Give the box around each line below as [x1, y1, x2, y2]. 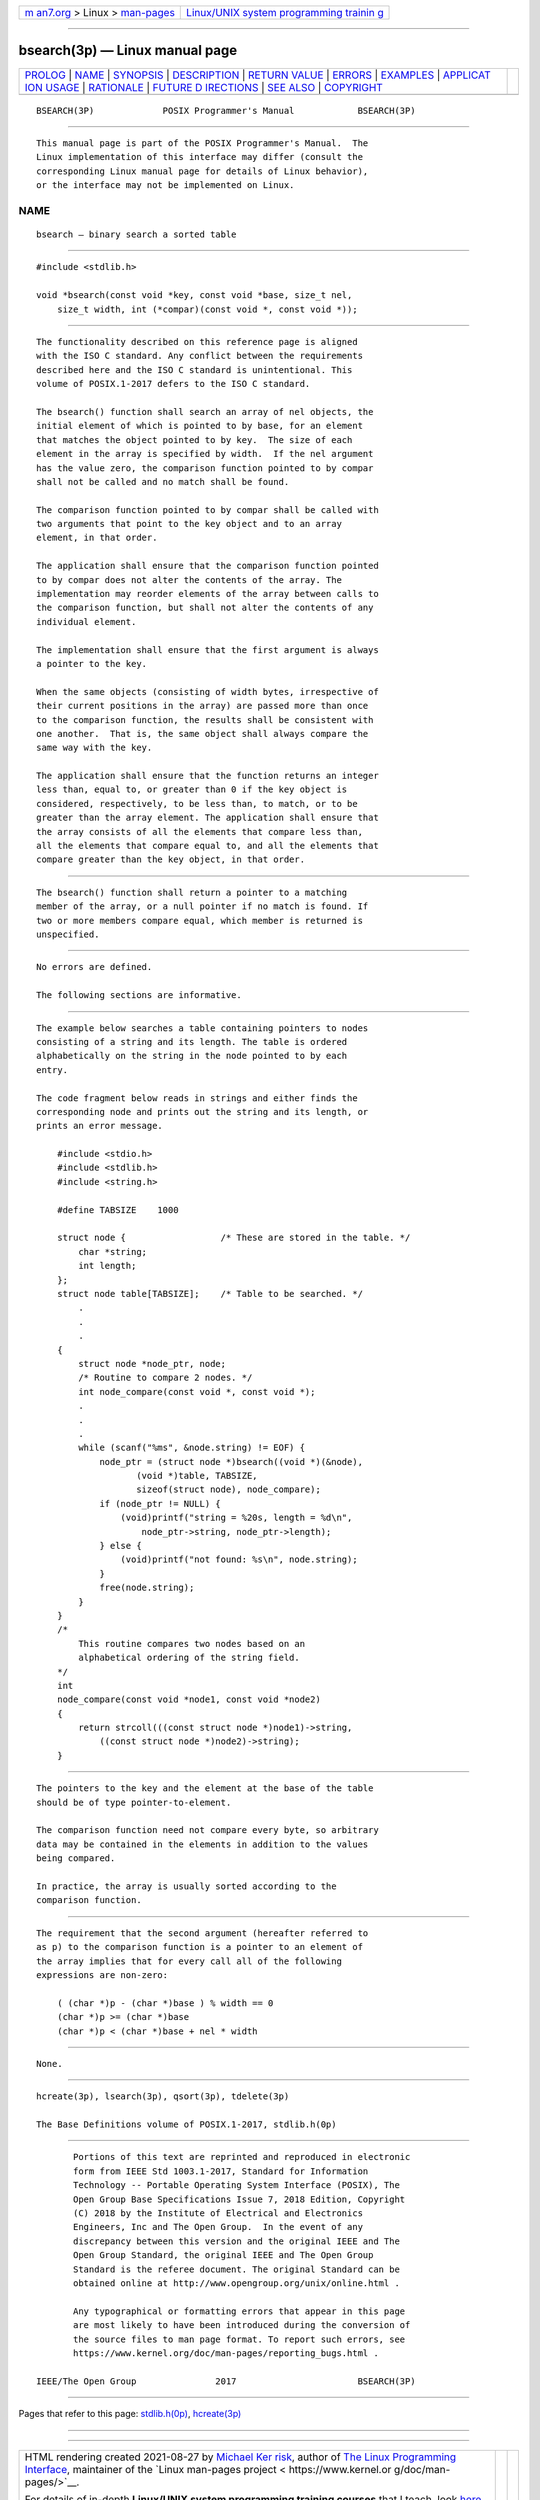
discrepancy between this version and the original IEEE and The [73, 2235, 400, 2247]
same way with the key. [36, 742, 153, 754]
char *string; [78, 1246, 148, 1257]
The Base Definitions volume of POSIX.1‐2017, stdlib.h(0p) [36, 2119, 337, 2130]
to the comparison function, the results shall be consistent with [36, 714, 374, 725]
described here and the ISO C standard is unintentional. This [36, 364, 353, 375]
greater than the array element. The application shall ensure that [36, 812, 379, 824]
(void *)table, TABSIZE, [136, 1470, 259, 1482]
